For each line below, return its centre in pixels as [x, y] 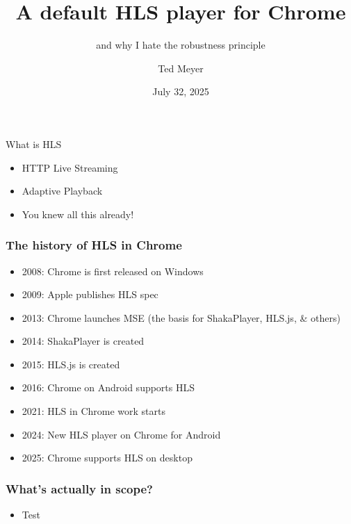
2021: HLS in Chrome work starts [93, 411]
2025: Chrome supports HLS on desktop [107, 458]
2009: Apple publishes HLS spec [90, 294]
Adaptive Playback [62, 191]
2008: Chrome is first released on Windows [113, 271]
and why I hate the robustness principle [181, 45]
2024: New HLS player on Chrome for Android [121, 434]
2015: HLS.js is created [71, 364]
